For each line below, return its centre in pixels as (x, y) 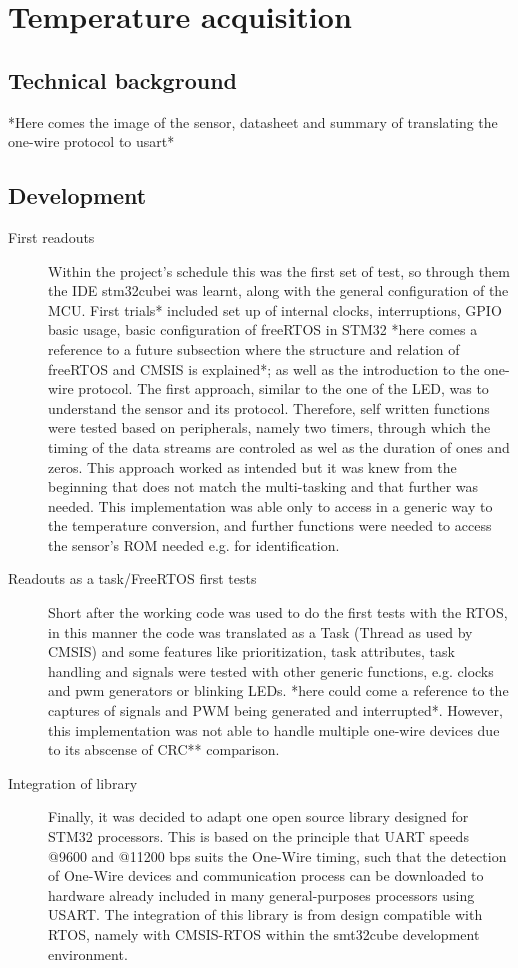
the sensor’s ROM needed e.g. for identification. (194, 544)
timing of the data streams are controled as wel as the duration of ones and (279, 446)
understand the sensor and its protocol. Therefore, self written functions (269, 407)
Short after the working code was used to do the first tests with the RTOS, (278, 612)
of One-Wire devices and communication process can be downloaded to (266, 875)
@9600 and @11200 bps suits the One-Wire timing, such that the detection (277, 855)
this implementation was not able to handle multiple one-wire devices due (274, 729)
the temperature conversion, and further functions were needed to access (270, 525)
